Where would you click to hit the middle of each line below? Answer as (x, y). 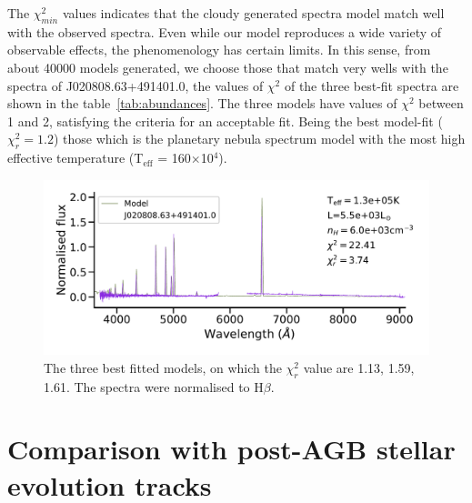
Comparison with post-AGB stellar (231, 449)
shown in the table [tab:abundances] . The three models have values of (202, 103)
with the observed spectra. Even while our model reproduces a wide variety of (225, 31)
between (441, 103)
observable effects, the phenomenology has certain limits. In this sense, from (219, 50)
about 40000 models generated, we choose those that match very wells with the (228, 67)
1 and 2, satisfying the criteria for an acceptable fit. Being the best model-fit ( (225, 121)
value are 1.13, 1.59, (359, 367)
